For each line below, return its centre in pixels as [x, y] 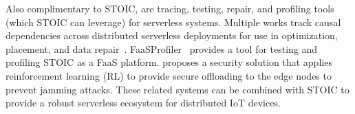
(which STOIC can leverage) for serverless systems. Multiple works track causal [173, 22]
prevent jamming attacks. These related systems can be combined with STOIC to [177, 89]
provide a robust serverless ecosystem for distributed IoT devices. [143, 103]
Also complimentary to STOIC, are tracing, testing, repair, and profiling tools [170, 8]
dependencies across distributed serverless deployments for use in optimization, [172, 35]
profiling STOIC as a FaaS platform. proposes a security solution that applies [169, 62]
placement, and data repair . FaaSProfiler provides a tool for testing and [162, 48]
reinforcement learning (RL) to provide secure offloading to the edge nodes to [169, 75]
